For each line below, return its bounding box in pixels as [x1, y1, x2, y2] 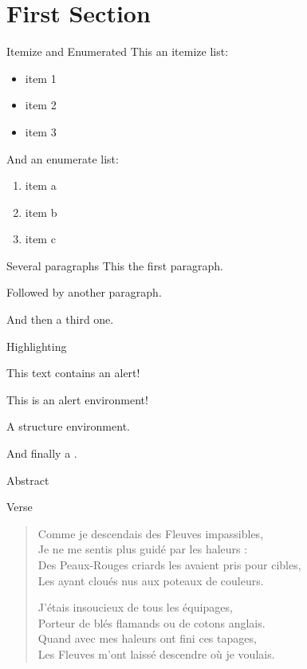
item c [25, 230, 56, 247]
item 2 [25, 96, 57, 113]
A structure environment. [6, 418, 130, 435]
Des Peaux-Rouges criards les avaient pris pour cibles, [37, 557, 301, 573]
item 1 [25, 69, 57, 86]
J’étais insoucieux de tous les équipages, [37, 599, 233, 616]
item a [25, 177, 57, 194]
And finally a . [6, 445, 77, 462]
